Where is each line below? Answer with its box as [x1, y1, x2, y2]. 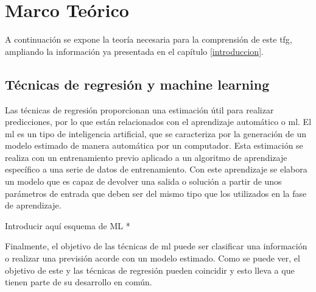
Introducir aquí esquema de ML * [5, 219, 130, 232]
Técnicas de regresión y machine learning [5, 74, 270, 93]
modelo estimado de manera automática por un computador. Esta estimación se [5, 139, 303, 152]
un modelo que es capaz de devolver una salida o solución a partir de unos [5, 175, 282, 188]
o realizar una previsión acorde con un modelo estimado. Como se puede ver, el [5, 252, 300, 265]
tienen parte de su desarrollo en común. [5, 276, 152, 288]
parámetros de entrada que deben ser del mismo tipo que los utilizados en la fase [5, 187, 307, 199]
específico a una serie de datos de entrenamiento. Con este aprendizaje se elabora [5, 163, 307, 176]
